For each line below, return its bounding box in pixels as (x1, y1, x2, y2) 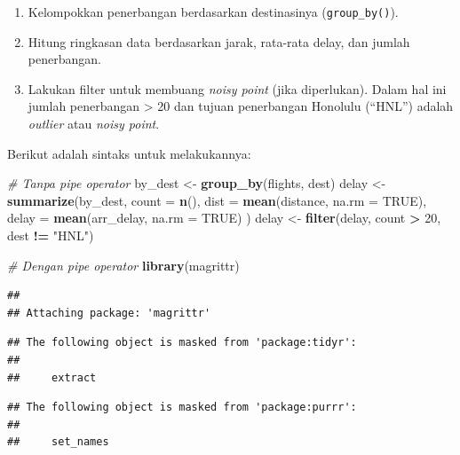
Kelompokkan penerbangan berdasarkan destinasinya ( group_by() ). (28, 3, 399, 20)
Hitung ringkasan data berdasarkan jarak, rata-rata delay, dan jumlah (28, 32, 410, 51)
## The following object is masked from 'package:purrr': (7, 401, 357, 414)
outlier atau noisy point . (28, 114, 160, 133)
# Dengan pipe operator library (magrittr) (7, 255, 240, 274)
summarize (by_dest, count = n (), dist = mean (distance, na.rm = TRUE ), (7, 191, 427, 209)
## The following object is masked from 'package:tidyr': (7, 336, 357, 349)
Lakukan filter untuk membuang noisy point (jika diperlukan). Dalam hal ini (28, 79, 447, 98)
